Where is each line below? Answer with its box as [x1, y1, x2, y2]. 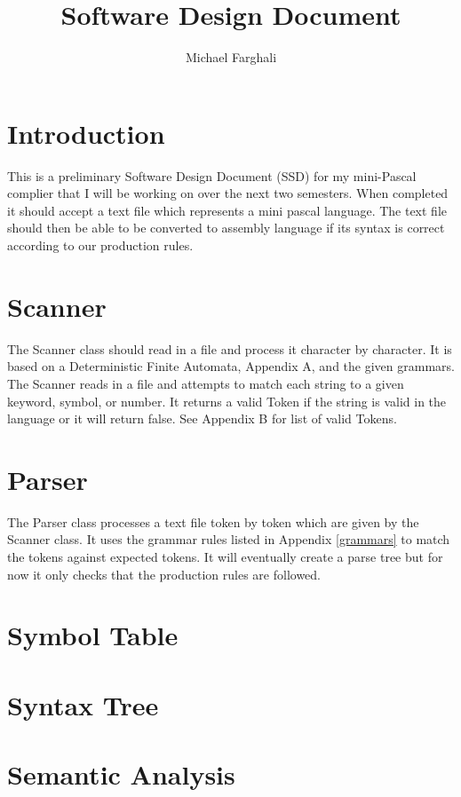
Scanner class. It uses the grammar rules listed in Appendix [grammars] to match [7, 530, 450, 548]
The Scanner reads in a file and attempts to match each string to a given [7, 374, 404, 392]
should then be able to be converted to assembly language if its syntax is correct [7, 218, 445, 237]
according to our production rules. [7, 236, 194, 255]
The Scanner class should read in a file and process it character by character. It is [7, 339, 452, 358]
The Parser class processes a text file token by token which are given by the [7, 512, 419, 531]
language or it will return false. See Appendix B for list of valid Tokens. [7, 409, 397, 428]
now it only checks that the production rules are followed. [7, 564, 321, 583]
